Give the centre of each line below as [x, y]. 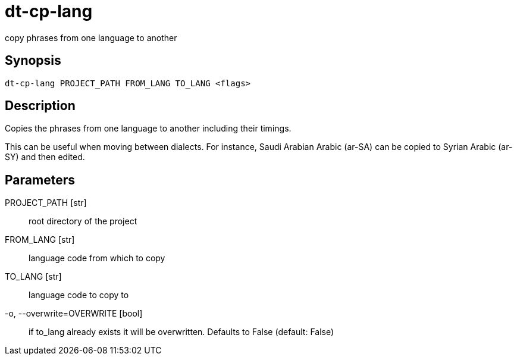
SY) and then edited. [45, 157]
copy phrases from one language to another [91, 37]
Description [40, 106]
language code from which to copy [97, 258]
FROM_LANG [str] [40, 240]
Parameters [40, 180]
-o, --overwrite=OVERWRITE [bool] [74, 314]
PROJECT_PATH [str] [46, 203]
